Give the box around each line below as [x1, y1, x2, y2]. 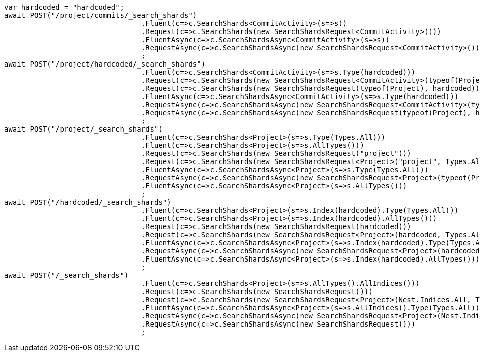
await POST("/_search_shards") [4, 271, 129, 279]
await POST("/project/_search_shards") [4, 125, 163, 133]
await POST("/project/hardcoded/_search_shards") [4, 60, 206, 68]
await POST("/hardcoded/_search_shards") [4, 198, 171, 206]
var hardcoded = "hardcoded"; [4, 3, 125, 11]
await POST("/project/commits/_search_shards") [4, 11, 197, 19]
